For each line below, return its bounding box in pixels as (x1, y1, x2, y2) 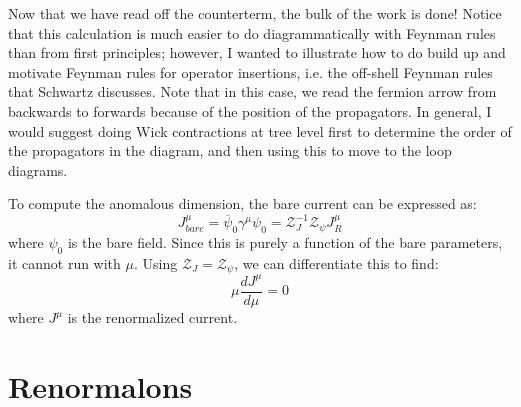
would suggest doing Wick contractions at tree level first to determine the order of (8, 120, 512, 141)
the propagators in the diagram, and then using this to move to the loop (8, 140, 452, 161)
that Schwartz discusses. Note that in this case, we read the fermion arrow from (8, 81, 497, 102)
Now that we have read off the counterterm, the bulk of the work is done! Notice (8, 3, 502, 23)
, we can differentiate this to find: (234, 253, 439, 274)
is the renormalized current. (67, 307, 238, 328)
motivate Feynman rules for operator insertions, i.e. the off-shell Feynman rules (8, 61, 493, 82)
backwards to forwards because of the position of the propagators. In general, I (8, 100, 492, 121)
